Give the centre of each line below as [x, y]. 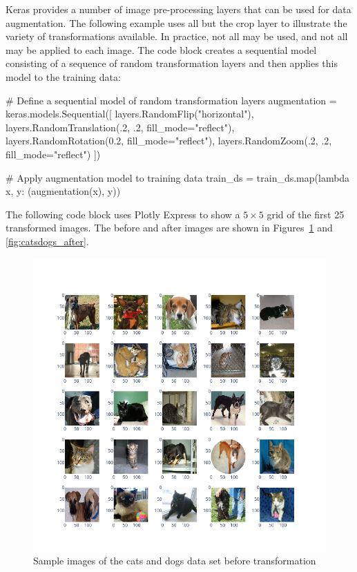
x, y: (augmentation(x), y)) [63, 191]
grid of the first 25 [306, 214]
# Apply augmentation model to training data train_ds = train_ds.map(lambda [178, 177]
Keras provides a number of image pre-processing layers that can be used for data [178, 9]
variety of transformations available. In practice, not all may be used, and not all [177, 36]
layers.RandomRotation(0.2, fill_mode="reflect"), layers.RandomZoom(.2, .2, [169, 141]
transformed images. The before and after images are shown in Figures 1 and [169, 228]
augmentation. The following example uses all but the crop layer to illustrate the [176, 22]
